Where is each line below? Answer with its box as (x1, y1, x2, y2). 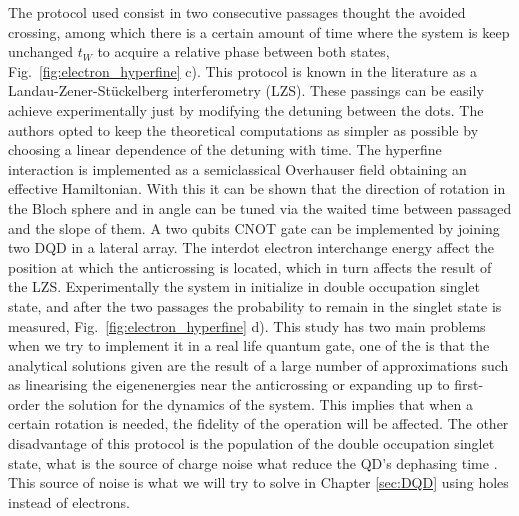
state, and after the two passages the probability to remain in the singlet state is (8, 295, 502, 316)
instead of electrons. (8, 491, 130, 512)
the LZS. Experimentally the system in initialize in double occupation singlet (8, 276, 481, 297)
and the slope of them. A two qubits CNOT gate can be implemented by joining (8, 217, 500, 238)
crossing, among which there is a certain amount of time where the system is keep (8, 21, 510, 42)
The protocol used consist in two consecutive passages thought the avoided (8, 2, 466, 22)
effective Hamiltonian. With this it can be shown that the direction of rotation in (8, 178, 506, 199)
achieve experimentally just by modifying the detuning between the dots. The (8, 99, 484, 120)
